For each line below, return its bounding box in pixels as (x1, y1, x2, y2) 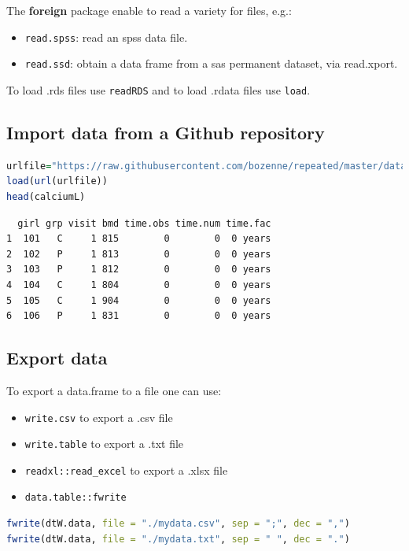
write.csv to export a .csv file (24, 409, 173, 425)
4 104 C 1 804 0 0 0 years (6, 279, 271, 290)
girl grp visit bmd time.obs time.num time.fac (17, 217, 271, 229)
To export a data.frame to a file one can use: (6, 382, 222, 398)
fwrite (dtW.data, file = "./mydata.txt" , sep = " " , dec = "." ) (6, 533, 350, 545)
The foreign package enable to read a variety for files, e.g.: (6, 2, 292, 18)
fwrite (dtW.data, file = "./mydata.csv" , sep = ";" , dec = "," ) (6, 518, 350, 530)
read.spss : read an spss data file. (24, 28, 188, 45)
